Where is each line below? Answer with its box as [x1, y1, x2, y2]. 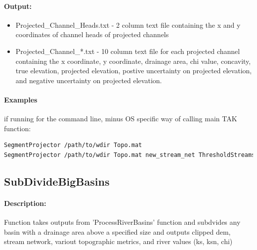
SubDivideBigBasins [4, 173, 110, 189]
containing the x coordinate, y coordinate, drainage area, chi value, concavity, [15, 55, 251, 66]
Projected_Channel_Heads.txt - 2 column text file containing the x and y [15, 19, 241, 30]
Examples [4, 94, 38, 104]
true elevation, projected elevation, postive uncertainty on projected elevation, [15, 65, 252, 76]
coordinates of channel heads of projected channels [15, 29, 169, 40]
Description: [4, 198, 46, 208]
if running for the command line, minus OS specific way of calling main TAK [4, 113, 237, 124]
